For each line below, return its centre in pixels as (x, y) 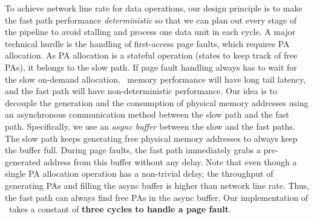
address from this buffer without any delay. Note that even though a (170, 161)
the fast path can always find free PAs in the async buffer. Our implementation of (157, 197)
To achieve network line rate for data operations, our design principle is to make (154, 8)
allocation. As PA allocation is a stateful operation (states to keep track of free (151, 55)
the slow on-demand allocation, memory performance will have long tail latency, (155, 79)
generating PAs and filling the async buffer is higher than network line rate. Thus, (157, 185)
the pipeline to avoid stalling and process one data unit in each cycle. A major (150, 32)
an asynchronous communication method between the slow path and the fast (147, 114)
